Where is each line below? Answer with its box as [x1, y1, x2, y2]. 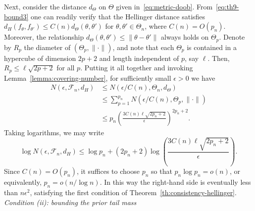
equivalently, [4, 177, 42, 187]
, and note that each [112, 42, 174, 52]
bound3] [4, 11, 29, 21]
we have [191, 72, 215, 83]
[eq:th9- [216, 1, 239, 11]
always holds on [161, 32, 209, 42]
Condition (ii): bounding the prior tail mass [4, 197, 137, 207]
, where [145, 21, 167, 31]
